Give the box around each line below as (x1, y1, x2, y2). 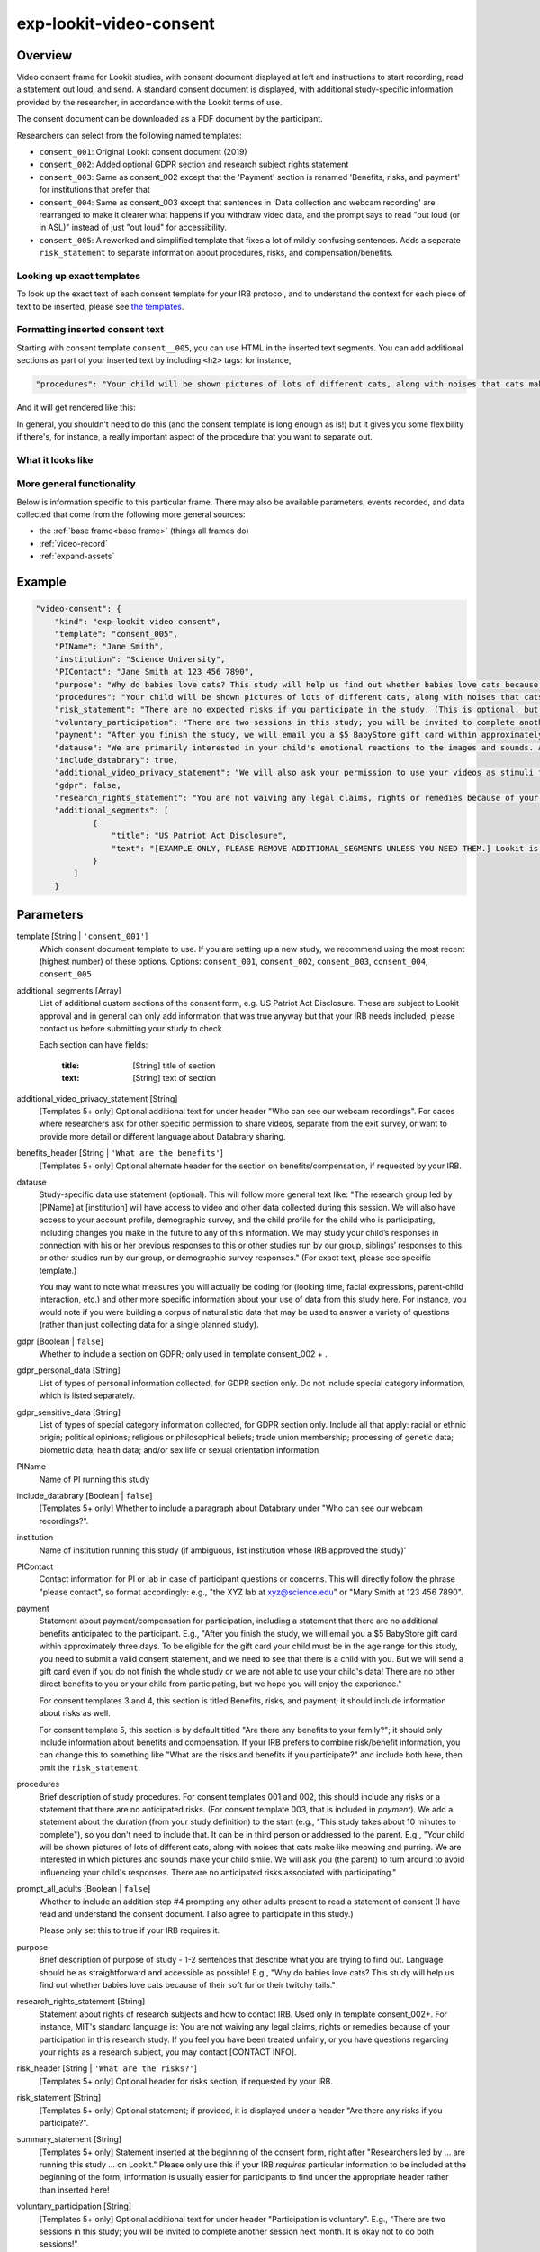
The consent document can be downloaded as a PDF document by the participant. (16, 114, 323, 124)
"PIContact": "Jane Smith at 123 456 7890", (54, 667, 255, 677)
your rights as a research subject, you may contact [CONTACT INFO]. (39, 2046, 297, 2057)
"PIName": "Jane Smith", (54, 641, 165, 652)
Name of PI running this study (39, 1474, 150, 1485)
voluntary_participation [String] (16, 2201, 132, 2211)
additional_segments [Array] (16, 985, 121, 995)
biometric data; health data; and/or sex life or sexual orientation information (39, 1444, 319, 1455)
